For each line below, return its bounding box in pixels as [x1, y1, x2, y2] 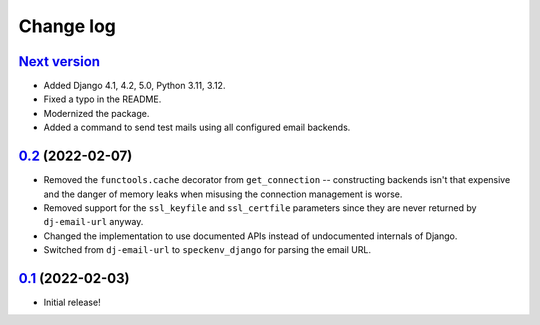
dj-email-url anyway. [43, 216, 144, 228]
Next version [18, 53, 100, 70]
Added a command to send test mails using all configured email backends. [43, 121, 351, 134]
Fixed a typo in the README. [43, 93, 162, 105]
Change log [18, 15, 117, 37]
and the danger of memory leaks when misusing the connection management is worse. [43, 188, 403, 200]
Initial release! [43, 296, 101, 308]
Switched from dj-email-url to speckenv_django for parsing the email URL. [43, 244, 372, 256]
